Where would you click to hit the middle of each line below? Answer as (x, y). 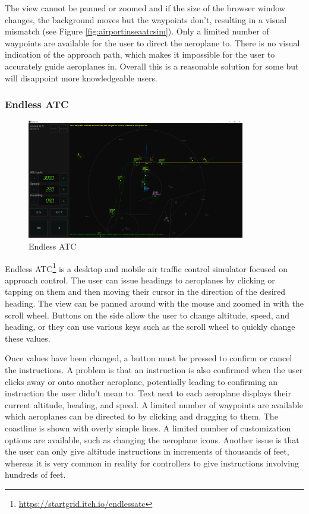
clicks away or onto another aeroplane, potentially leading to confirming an (141, 381)
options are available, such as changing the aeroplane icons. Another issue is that (152, 439)
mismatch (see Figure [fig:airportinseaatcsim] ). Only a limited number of (137, 31)
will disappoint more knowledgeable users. (81, 78)
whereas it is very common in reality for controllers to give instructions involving (152, 463)
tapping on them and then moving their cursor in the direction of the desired (145, 291)
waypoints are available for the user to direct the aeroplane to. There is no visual (152, 42)
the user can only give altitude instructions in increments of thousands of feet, (147, 451)
